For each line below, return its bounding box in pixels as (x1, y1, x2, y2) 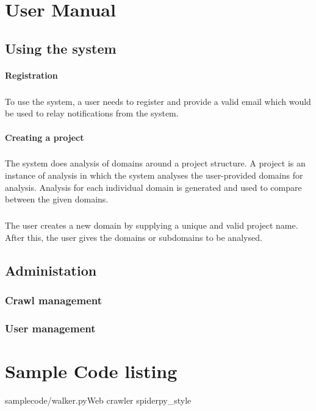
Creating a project (5, 130, 84, 143)
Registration (5, 68, 58, 81)
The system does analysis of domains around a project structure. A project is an (5, 157, 306, 170)
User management (5, 320, 96, 335)
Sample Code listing (5, 359, 178, 384)
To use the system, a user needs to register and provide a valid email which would (5, 95, 311, 107)
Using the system (5, 38, 117, 57)
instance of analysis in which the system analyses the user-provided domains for (5, 169, 303, 182)
